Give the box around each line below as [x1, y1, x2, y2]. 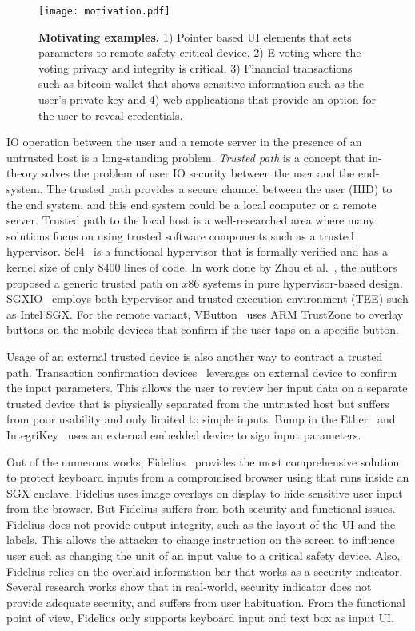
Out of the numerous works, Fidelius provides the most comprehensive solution [6, 453, 400, 470]
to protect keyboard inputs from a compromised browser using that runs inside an [6, 469, 409, 486]
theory [6, 165, 38, 181]
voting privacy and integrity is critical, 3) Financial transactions [38, 59, 353, 76]
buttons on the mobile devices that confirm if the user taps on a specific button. [6, 321, 399, 338]
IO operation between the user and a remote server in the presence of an [6, 133, 362, 150]
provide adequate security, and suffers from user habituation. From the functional [6, 593, 405, 610]
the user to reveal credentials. [38, 106, 183, 123]
